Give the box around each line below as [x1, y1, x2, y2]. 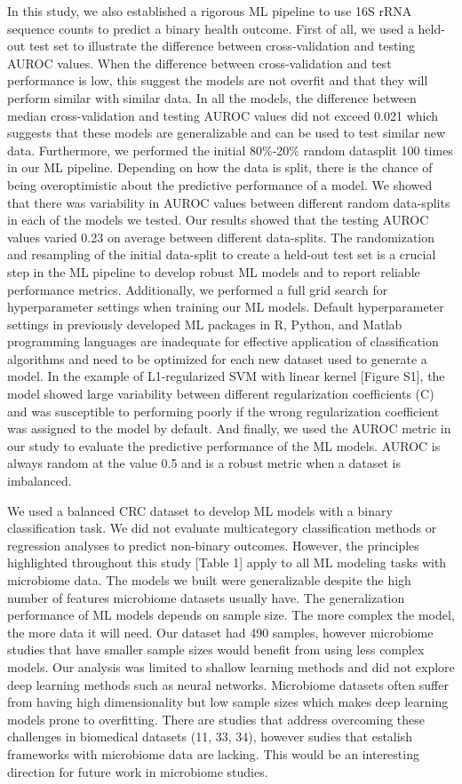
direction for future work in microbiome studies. [7, 762, 268, 780]
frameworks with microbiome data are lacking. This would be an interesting [7, 744, 419, 763]
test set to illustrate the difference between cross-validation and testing [28, 36, 416, 55]
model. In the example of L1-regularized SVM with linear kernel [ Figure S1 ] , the [7, 367, 445, 385]
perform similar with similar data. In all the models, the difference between [7, 88, 417, 107]
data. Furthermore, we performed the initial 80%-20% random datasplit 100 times [7, 140, 453, 159]
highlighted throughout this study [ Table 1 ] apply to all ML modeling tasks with [7, 553, 447, 572]
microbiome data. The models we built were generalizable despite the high [7, 571, 411, 589]
